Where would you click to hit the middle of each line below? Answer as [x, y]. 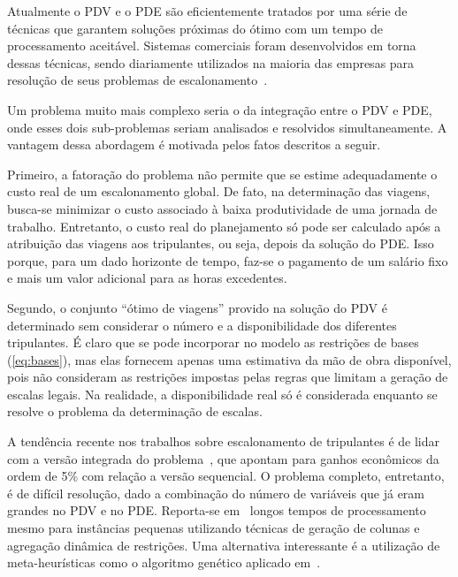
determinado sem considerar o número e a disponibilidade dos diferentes [202, 325]
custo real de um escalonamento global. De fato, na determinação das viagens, [219, 191]
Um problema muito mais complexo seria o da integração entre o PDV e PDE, [220, 109]
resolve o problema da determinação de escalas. [135, 411]
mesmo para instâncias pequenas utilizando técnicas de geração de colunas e [214, 528]
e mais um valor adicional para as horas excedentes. [147, 278]
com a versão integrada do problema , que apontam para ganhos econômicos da [223, 458]
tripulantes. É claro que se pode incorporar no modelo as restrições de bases [213, 342]
